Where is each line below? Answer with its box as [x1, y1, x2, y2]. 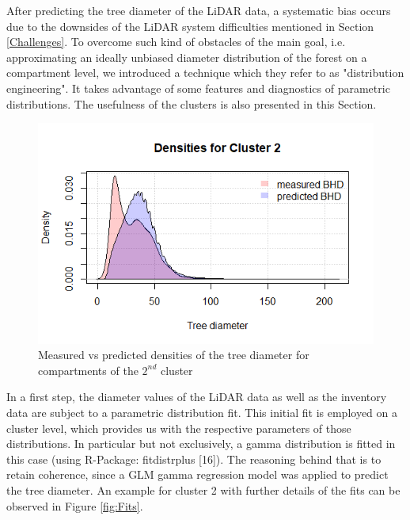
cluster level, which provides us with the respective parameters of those [6, 419, 351, 436]
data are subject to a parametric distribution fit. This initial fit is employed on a [6, 404, 397, 421]
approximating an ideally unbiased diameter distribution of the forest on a [6, 48, 367, 65]
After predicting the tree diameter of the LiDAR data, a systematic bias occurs [6, 2, 391, 18]
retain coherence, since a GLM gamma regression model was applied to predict [6, 466, 389, 483]
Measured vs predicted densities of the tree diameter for [38, 346, 309, 363]
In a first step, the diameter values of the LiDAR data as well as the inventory [6, 388, 387, 405]
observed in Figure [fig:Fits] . [6, 497, 143, 514]
